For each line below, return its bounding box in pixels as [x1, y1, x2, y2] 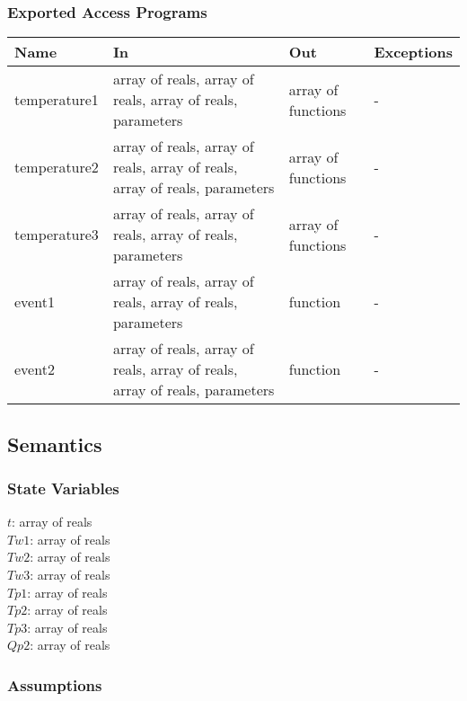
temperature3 [14, 224, 99, 245]
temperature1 [14, 89, 99, 111]
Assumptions [7, 673, 102, 696]
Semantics [7, 430, 102, 457]
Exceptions [374, 41, 453, 63]
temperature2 [14, 156, 99, 178]
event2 [14, 359, 55, 380]
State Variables [7, 476, 119, 499]
